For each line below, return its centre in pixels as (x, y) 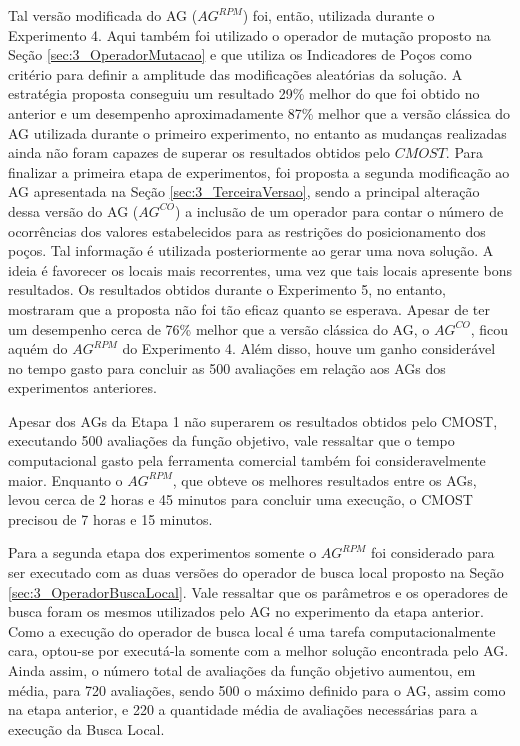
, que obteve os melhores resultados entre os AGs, (324, 479)
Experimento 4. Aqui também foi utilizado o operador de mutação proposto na (249, 34)
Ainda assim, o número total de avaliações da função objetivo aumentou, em (242, 670)
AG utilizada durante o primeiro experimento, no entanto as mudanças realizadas (257, 132)
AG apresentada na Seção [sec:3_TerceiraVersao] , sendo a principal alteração (244, 191)
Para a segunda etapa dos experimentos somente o (162, 552)
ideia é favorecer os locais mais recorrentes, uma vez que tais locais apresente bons (260, 269)
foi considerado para (433, 552)
